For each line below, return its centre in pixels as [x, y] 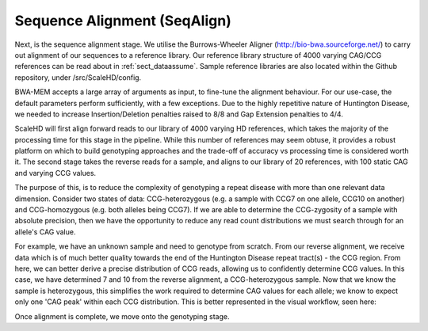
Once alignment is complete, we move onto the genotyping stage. [122, 316]
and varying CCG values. [55, 173]
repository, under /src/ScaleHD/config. [78, 77]
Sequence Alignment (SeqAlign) [123, 21]
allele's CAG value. [45, 232]
